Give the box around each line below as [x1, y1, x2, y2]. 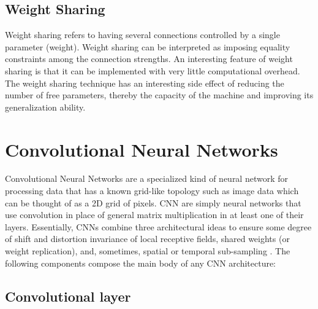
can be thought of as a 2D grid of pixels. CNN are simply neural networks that [5, 196, 301, 209]
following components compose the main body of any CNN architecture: [5, 256, 276, 269]
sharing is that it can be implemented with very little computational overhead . [5, 64, 300, 77]
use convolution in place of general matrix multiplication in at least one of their [5, 208, 304, 221]
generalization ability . [5, 100, 86, 113]
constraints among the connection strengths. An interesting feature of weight [5, 52, 293, 65]
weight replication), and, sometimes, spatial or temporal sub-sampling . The [5, 244, 290, 257]
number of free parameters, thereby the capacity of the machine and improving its [5, 88, 314, 101]
